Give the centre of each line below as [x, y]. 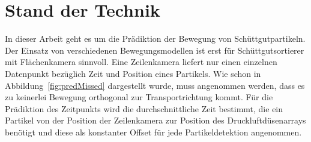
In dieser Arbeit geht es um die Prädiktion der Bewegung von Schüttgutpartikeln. [155, 38]
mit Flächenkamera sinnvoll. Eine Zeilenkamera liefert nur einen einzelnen [141, 62]
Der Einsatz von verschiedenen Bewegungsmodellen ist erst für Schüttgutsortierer [155, 50]
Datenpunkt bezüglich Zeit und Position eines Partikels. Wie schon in [133, 73]
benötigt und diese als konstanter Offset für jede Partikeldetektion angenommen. [153, 132]
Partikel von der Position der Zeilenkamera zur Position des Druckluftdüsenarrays [155, 120]
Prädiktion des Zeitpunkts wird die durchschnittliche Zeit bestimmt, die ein [144, 108]
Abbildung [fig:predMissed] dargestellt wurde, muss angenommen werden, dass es [155, 85]
